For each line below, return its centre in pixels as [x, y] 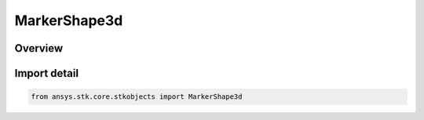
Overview [39, 48]
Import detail [46, 73]
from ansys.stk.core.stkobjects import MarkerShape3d [137, 97]
